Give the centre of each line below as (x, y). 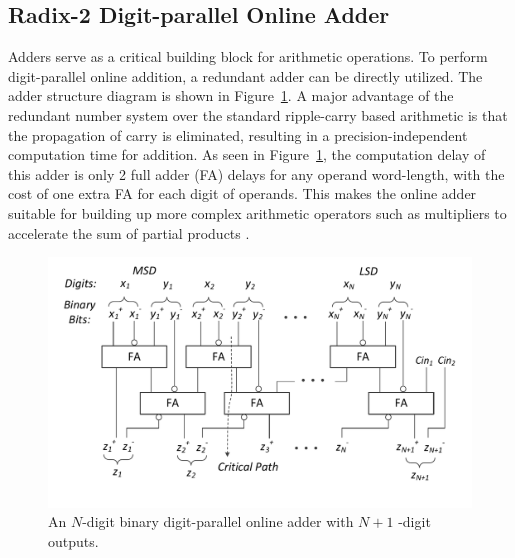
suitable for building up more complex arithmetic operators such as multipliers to (257, 212)
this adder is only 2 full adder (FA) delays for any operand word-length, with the (256, 173)
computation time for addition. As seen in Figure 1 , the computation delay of (247, 154)
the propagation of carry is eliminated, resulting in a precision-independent (238, 134)
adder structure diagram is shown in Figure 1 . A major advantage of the (231, 95)
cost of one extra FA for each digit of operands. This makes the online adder (242, 193)
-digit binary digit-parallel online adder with (218, 521)
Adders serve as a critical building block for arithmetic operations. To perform (248, 56)
